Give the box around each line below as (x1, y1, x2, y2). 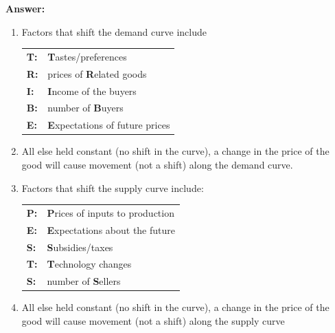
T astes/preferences (47, 49, 127, 63)
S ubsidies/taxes (47, 239, 113, 254)
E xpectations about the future (47, 222, 175, 237)
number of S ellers (47, 274, 121, 288)
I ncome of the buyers (47, 83, 137, 98)
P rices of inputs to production (47, 205, 174, 219)
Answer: (5, 1, 45, 15)
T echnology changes (47, 257, 132, 271)
